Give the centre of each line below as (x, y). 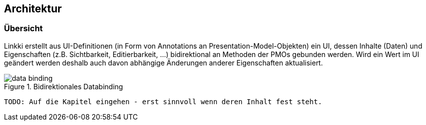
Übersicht (24, 29)
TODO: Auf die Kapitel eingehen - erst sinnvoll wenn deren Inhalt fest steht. (163, 101)
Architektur (33, 9)
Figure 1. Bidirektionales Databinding (64, 86)
